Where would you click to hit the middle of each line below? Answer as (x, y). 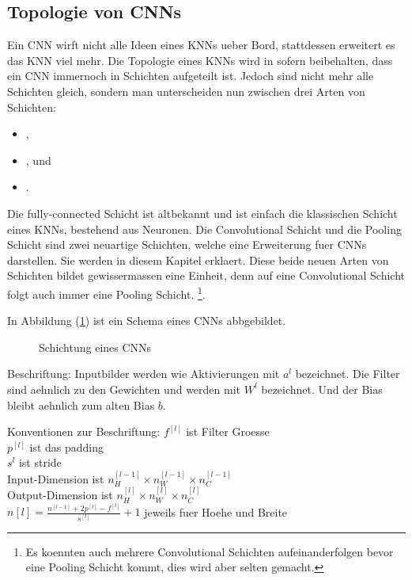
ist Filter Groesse (228, 431)
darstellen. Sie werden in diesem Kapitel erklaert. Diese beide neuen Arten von (198, 259)
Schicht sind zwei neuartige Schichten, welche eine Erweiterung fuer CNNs (187, 244)
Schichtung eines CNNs (95, 347)
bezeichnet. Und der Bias (322, 389)
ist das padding (66, 446)
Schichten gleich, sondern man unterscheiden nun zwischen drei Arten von (186, 91)
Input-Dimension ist (56, 478)
